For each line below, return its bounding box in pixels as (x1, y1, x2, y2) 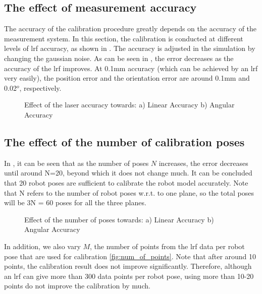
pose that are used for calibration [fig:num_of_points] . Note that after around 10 (4, 251, 256, 261)
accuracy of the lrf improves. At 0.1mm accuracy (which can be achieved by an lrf (4, 63, 258, 73)
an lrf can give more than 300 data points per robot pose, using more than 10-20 (4, 270, 254, 281)
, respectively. (19, 82, 62, 93)
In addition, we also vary (4, 241, 81, 251)
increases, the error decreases (159, 157, 248, 168)
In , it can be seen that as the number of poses (4, 157, 149, 168)
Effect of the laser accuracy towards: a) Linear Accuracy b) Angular (24, 99, 235, 110)
